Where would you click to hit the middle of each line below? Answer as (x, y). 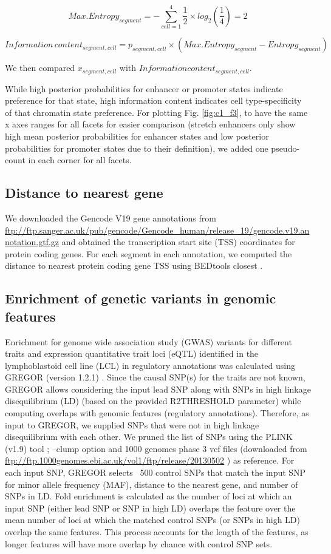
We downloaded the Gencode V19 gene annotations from (111, 218)
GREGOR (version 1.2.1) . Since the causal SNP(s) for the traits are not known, (155, 377)
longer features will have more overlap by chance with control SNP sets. (139, 543)
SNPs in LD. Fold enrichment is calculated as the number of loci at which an (148, 496)
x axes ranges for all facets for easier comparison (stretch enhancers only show (150, 124)
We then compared (40, 68)
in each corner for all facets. (80, 160)
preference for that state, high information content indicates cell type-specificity (153, 100)
